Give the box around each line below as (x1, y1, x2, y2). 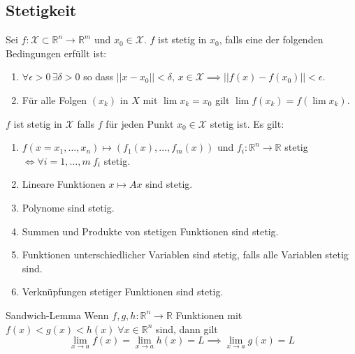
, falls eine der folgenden (219, 32, 324, 47)
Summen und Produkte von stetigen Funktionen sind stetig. (22, 223, 279, 238)
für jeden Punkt (106, 116, 174, 131)
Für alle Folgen (22, 92, 87, 107)
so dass (83, 69, 114, 84)
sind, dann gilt (156, 321, 218, 336)
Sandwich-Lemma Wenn (6, 307, 109, 322)
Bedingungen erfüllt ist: (6, 45, 107, 60)
